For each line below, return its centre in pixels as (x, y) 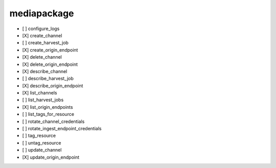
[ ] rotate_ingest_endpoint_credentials (62, 129)
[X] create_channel (42, 35)
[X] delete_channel (42, 57)
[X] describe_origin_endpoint (53, 86)
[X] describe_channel (45, 71)
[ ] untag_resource (42, 142)
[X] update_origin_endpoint (51, 157)
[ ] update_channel (42, 150)
